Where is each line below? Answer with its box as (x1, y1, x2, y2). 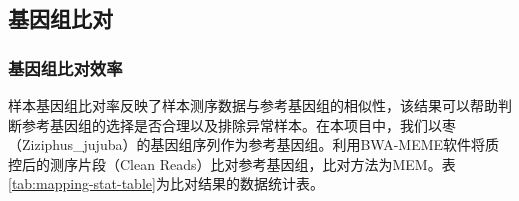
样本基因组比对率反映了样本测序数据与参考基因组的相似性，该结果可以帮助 (8, 95, 498, 115)
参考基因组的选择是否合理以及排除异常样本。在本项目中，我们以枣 (21, 114, 456, 135)
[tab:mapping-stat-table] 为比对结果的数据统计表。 (8, 173, 324, 194)
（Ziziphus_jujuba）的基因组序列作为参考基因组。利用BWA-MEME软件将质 (8, 134, 500, 155)
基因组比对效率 (8, 55, 123, 80)
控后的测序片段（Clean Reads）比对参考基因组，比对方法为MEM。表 (8, 153, 456, 174)
